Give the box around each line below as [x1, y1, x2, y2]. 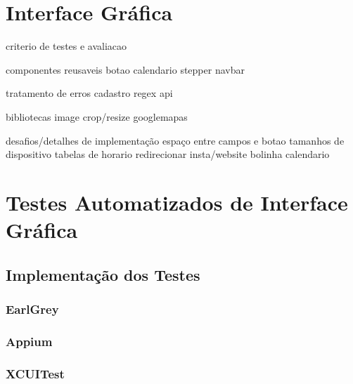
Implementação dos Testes [6, 263, 200, 285]
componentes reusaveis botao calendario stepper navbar [6, 62, 245, 77]
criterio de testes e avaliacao [6, 39, 127, 53]
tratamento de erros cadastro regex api [6, 86, 173, 100]
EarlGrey [6, 300, 59, 317]
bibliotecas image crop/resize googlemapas [6, 109, 188, 124]
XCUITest [6, 364, 65, 382]
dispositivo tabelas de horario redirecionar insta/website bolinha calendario [6, 147, 330, 161]
